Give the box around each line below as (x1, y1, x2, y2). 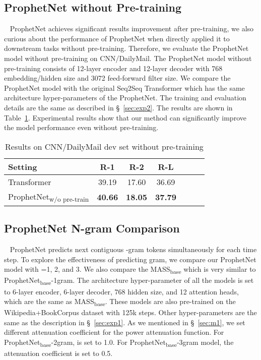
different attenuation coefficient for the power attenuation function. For (4, 327, 224, 337)
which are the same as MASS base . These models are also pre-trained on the (4, 296, 236, 308)
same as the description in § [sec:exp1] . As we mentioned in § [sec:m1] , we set (4, 317, 245, 327)
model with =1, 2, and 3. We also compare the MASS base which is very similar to (4, 264, 256, 276)
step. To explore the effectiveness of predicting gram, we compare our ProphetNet (4, 254, 256, 264)
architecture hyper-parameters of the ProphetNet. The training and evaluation (4, 92, 246, 103)
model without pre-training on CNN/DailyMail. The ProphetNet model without (4, 52, 252, 63)
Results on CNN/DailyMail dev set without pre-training (5, 140, 204, 152)
